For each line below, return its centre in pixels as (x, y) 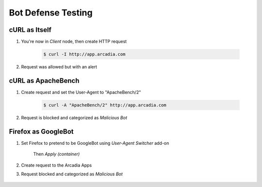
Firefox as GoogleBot (41, 132)
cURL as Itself (30, 30)
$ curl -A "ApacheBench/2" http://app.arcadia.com (105, 105)
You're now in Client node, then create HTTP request (74, 42)
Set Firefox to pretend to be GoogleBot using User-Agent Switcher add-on (95, 143)
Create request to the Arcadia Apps (57, 165)
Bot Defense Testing (51, 13)
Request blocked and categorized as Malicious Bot (72, 174)
